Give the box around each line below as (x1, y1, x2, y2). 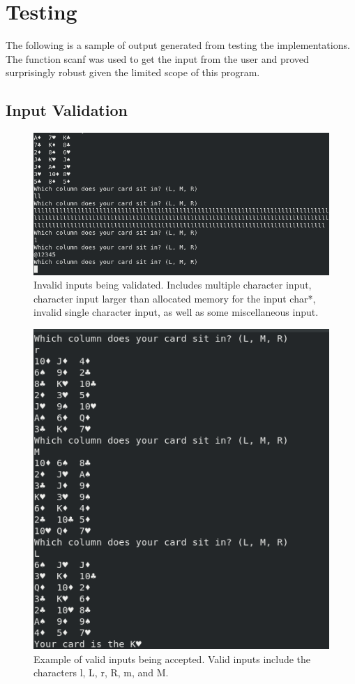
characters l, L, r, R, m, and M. (33, 665, 169, 680)
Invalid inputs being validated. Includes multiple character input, (33, 277, 312, 292)
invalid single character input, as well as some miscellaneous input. (33, 305, 319, 319)
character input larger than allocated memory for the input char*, (33, 291, 316, 305)
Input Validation (6, 99, 128, 121)
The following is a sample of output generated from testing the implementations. (6, 38, 350, 52)
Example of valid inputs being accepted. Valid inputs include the (33, 651, 311, 666)
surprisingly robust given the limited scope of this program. (6, 65, 260, 80)
